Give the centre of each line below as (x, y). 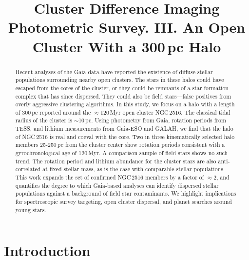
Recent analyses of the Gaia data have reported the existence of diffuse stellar (114, 71)
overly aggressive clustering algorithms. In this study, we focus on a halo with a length (125, 104)
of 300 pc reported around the (53, 112)
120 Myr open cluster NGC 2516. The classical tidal (165, 112)
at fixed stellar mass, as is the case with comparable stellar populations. (134, 169)
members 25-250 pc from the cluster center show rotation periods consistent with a (120, 145)
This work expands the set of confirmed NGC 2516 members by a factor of (110, 177)
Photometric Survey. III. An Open (127, 27)
